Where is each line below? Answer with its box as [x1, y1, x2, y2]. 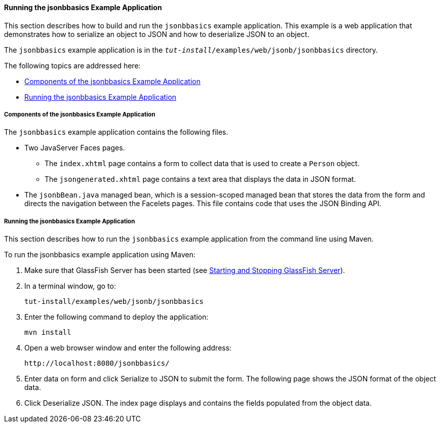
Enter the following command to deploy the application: [24, 313, 209, 322]
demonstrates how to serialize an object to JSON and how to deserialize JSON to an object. [4, 29, 309, 38]
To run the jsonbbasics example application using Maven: [4, 250, 195, 259]
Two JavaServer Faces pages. [24, 143, 125, 152]
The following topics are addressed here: [4, 61, 141, 70]
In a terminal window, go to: [24, 282, 116, 291]
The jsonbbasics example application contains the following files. [4, 128, 228, 137]
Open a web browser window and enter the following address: [24, 343, 232, 353]
